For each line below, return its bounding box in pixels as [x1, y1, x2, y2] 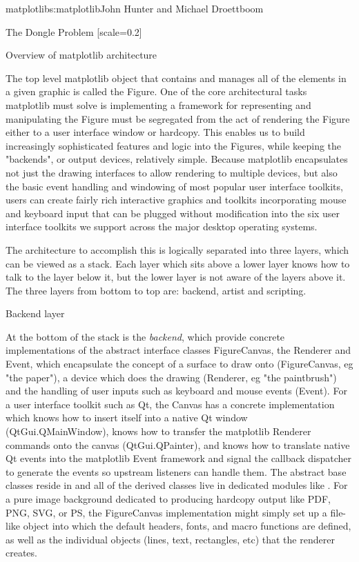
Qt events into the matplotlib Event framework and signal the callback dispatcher [6, 451, 352, 465]
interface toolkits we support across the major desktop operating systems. [6, 219, 318, 234]
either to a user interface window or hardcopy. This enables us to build [6, 125, 305, 139]
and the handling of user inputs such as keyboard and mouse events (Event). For [6, 383, 347, 398]
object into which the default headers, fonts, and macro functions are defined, [23, 519, 351, 533]
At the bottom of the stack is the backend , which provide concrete [6, 329, 285, 343]
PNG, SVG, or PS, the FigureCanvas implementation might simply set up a [6, 505, 327, 519]
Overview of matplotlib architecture [6, 48, 157, 62]
